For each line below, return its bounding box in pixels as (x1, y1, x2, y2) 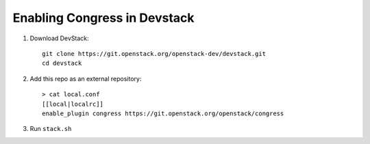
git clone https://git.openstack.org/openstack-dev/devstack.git (42, 50, 267, 57)
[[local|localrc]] (42, 100, 104, 108)
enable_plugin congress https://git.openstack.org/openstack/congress (42, 109, 284, 117)
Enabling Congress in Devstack (12, 10, 195, 25)
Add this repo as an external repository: (29, 74, 142, 83)
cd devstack (42, 59, 82, 68)
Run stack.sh (29, 125, 72, 133)
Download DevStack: (29, 34, 89, 42)
